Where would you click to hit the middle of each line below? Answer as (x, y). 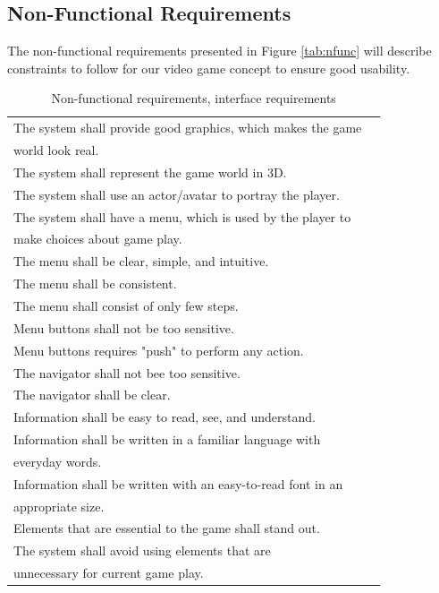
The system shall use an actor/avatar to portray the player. (177, 194)
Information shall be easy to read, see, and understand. (165, 417)
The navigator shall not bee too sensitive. (127, 372)
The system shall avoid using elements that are (142, 550)
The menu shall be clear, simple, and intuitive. (141, 261)
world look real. (56, 150)
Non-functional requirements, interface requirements (194, 98)
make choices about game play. (98, 239)
